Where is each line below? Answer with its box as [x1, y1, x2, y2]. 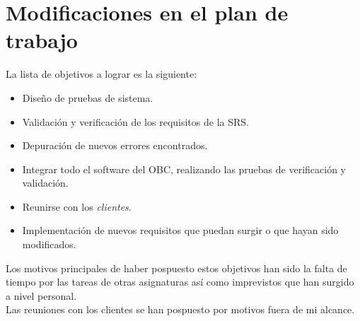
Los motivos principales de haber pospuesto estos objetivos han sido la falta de [6, 260, 347, 275]
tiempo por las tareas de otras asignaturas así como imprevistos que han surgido [6, 274, 354, 289]
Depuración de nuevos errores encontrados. [22, 138, 208, 153]
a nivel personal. [6, 288, 77, 303]
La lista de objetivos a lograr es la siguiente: [6, 66, 197, 81]
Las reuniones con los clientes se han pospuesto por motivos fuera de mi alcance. [6, 302, 355, 317]
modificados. [22, 237, 76, 252]
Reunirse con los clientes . [22, 199, 132, 214]
